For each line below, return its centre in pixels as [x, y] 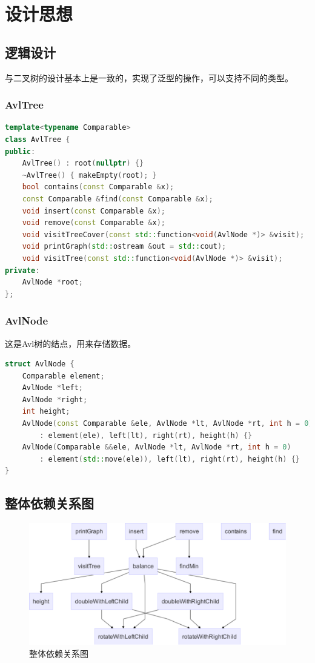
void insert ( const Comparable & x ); [94, 211]
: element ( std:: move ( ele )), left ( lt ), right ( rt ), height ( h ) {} [170, 459]
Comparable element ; [63, 376]
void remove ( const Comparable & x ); [94, 223]
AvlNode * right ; [55, 399]
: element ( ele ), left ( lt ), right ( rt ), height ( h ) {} [146, 435]
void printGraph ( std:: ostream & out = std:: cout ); [124, 247]
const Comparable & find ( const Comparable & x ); [118, 199]
